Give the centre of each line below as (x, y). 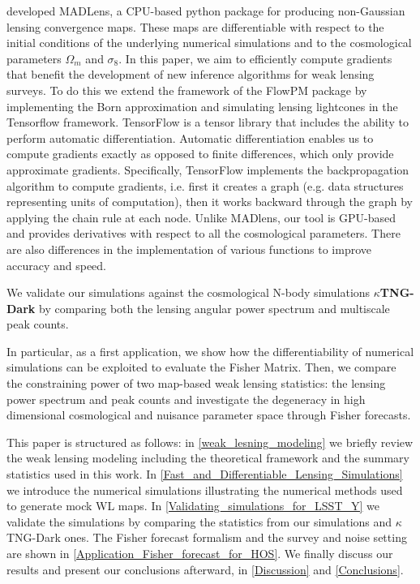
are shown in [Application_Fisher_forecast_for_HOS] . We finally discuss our (200, 553)
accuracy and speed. (57, 265)
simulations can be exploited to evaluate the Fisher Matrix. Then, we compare (201, 367)
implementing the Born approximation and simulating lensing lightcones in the (202, 106)
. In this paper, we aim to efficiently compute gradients (255, 58)
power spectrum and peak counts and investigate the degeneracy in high (186, 399)
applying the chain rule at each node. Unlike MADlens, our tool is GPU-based (201, 217)
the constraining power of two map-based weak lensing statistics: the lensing (196, 383)
